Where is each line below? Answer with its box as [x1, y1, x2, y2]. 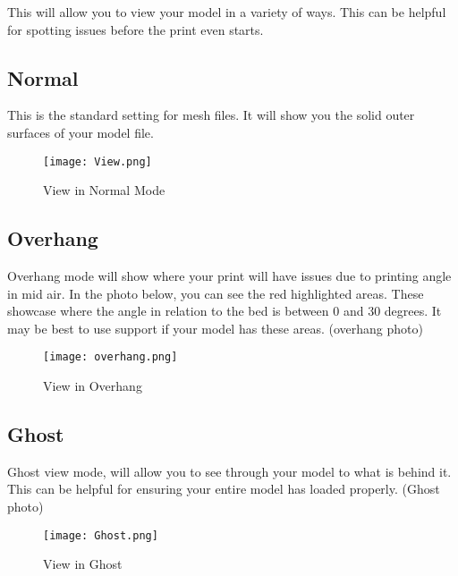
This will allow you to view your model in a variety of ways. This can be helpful [7, 3, 446, 21]
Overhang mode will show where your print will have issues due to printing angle [7, 267, 452, 285]
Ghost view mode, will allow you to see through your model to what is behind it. [7, 462, 452, 480]
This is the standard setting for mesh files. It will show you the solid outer [7, 106, 415, 124]
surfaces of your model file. [7, 123, 154, 141]
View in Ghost [43, 555, 123, 573]
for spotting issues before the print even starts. [7, 20, 264, 38]
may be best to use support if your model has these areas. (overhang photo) [7, 318, 423, 337]
